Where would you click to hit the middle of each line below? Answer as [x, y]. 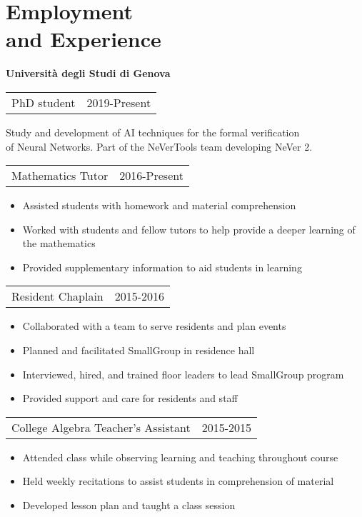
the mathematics [59, 243]
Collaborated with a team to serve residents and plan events [154, 326]
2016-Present [151, 176]
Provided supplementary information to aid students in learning [162, 267]
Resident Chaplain [57, 296]
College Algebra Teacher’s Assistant [101, 427]
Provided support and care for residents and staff [130, 398]
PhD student [44, 102]
